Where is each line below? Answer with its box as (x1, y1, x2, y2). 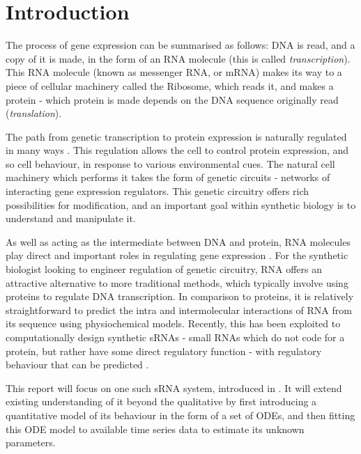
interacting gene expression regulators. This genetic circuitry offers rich (6, 184, 309, 198)
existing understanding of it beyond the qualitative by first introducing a (6, 394, 317, 409)
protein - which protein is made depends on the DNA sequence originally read (6, 92, 339, 107)
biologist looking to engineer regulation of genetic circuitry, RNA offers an (6, 262, 323, 276)
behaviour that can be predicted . (6, 357, 149, 372)
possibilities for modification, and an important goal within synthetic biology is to (6, 197, 356, 212)
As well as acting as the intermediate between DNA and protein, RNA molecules (6, 234, 351, 249)
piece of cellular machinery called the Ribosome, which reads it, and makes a (6, 78, 334, 93)
